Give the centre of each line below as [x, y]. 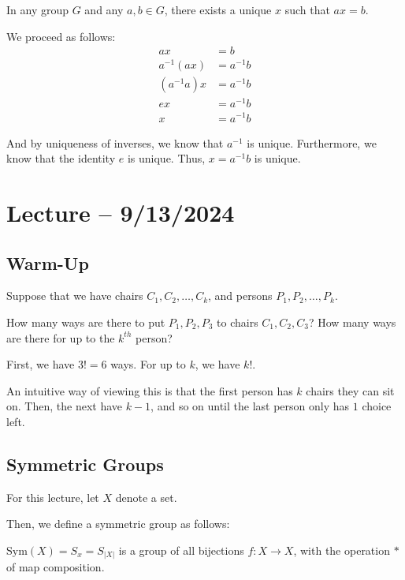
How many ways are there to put [86, 322]
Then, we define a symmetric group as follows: [118, 524]
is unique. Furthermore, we [312, 142]
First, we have [41, 364]
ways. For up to [148, 364]
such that [307, 9]
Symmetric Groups [85, 464]
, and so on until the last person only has [250, 406]
